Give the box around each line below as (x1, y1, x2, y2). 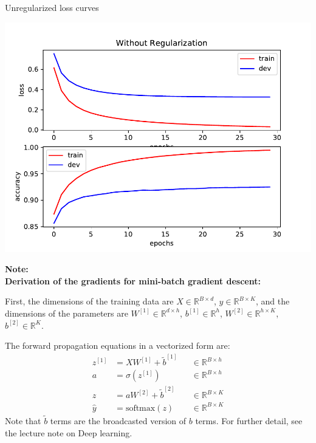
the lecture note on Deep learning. (5, 426, 132, 439)
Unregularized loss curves (5, 1, 99, 13)
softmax (125, 404, 156, 413)
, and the (256, 295, 290, 307)
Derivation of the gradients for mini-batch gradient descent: (5, 274, 261, 287)
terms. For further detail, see (195, 414, 303, 427)
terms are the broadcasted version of (50, 414, 187, 427)
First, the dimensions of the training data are (5, 295, 174, 307)
